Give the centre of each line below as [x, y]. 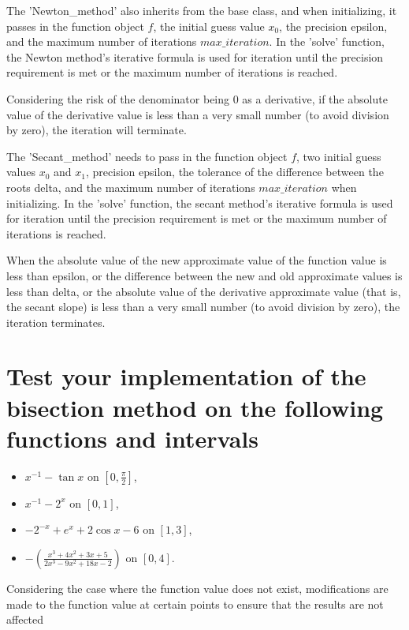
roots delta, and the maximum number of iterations [131, 187]
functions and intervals [132, 438]
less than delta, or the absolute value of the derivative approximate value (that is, [204, 291]
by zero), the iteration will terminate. [97, 130]
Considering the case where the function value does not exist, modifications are [197, 588]
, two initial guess [339, 156]
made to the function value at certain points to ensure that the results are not [195, 604]
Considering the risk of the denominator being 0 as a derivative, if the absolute [197, 98]
